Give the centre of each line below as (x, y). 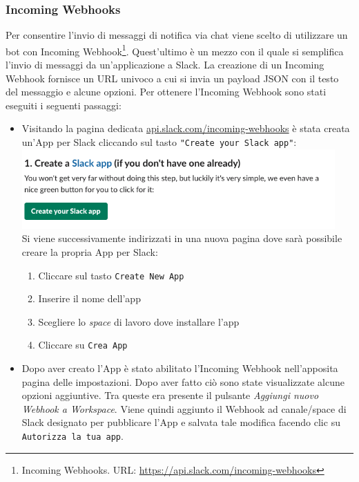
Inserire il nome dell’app (89, 298)
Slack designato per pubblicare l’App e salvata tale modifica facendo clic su (181, 422)
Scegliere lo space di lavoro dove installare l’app (139, 321)
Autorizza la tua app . (72, 436)
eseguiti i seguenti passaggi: (64, 105)
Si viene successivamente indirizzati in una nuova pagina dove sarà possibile (182, 238)
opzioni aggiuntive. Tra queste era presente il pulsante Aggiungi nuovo (170, 395)
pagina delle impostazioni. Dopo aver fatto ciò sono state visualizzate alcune (183, 381)
